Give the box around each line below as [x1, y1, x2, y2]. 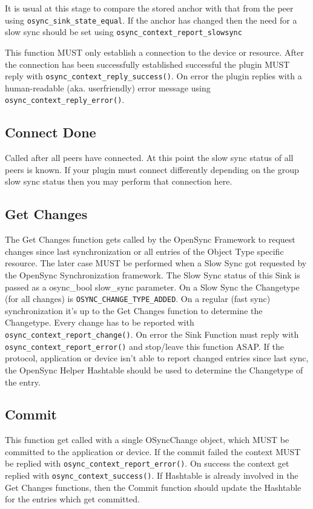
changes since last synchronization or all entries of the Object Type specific [5, 245, 284, 257]
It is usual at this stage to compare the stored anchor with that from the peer [5, 2, 294, 14]
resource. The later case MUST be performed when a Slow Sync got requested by [5, 257, 307, 269]
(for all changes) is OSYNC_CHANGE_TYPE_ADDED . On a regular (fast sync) [5, 292, 271, 305]
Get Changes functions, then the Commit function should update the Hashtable [5, 481, 301, 493]
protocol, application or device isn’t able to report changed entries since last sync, [5, 352, 309, 364]
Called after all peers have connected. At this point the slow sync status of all [5, 151, 294, 164]
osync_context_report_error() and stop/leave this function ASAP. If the [5, 340, 284, 352]
